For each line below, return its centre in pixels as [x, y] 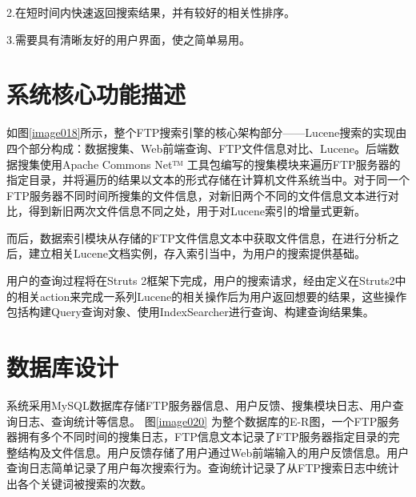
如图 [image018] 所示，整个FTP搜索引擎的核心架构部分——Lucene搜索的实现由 [207, 132]
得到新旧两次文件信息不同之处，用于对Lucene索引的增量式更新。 [197, 211]
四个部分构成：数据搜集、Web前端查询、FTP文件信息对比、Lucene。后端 [197, 148]
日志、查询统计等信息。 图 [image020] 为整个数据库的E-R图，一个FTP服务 [208, 421]
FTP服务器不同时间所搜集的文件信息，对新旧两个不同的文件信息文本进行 [197, 195]
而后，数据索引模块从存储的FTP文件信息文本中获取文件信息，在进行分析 [197, 237]
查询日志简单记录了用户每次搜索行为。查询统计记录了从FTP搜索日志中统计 [203, 468]
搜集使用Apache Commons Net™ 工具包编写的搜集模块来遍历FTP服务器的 [209, 164]
